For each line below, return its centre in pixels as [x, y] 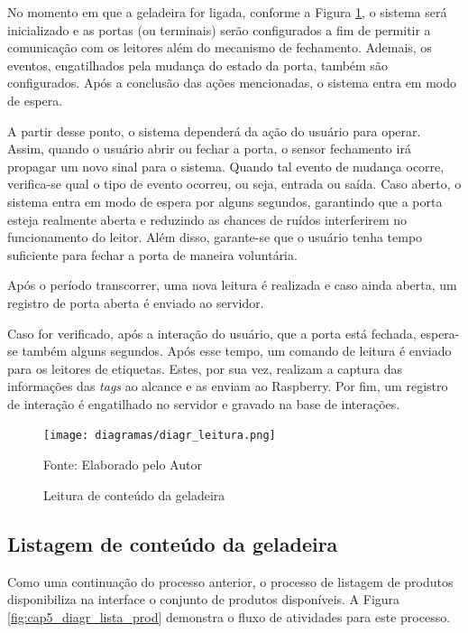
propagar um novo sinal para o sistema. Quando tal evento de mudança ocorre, [226, 166]
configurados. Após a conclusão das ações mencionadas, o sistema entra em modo [232, 83]
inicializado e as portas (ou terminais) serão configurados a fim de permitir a [219, 29]
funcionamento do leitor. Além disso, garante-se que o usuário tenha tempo [215, 237]
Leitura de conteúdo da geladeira [134, 494]
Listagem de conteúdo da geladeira [173, 543]
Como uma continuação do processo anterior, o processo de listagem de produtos [230, 581]
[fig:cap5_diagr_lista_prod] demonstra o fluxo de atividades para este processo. [229, 616]
